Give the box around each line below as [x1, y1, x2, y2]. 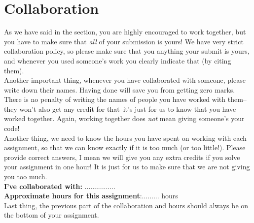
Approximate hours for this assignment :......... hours [4, 191, 178, 201]
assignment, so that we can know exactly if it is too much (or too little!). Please [4, 142, 246, 153]
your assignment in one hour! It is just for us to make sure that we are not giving [4, 161, 250, 172]
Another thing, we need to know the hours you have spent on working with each [4, 132, 247, 143]
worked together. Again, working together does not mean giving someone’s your [4, 113, 245, 124]
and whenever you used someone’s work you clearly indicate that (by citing [4, 55, 231, 65]
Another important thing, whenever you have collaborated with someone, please [4, 75, 246, 85]
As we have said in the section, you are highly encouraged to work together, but [4, 27, 246, 37]
